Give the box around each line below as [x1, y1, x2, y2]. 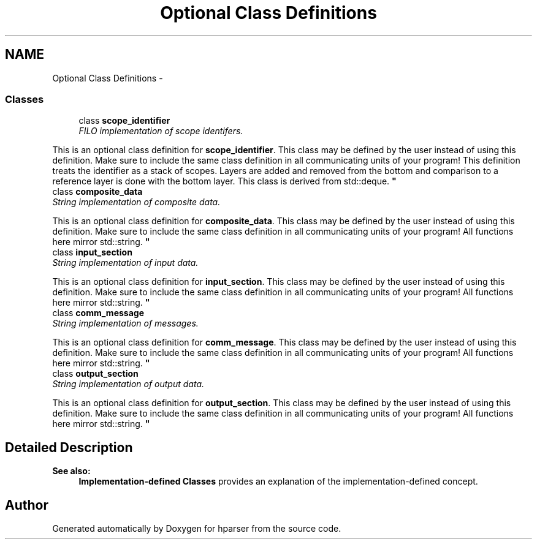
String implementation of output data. [52, 379, 205, 390]
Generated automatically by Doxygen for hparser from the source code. [52, 523, 341, 534]
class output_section [52, 368, 139, 379]
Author [5, 497, 48, 513]
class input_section [52, 247, 132, 258]
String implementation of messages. [52, 318, 199, 329]
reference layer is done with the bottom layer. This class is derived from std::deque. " [52, 176, 397, 187]
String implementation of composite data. [52, 197, 221, 208]
